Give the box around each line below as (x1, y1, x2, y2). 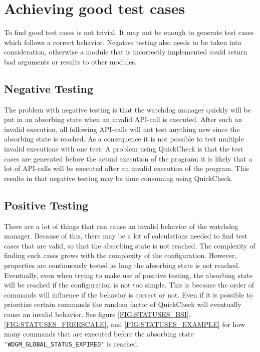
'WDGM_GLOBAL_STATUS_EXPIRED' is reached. (4, 338, 139, 348)
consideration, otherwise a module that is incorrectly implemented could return (4, 46, 247, 57)
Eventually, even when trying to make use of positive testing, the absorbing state (4, 269, 253, 280)
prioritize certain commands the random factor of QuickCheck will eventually (4, 299, 241, 309)
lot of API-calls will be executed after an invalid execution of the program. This (4, 163, 249, 173)
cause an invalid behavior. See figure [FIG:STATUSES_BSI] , (4, 309, 191, 319)
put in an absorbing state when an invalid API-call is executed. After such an (4, 114, 242, 124)
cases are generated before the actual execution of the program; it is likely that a (4, 153, 252, 163)
